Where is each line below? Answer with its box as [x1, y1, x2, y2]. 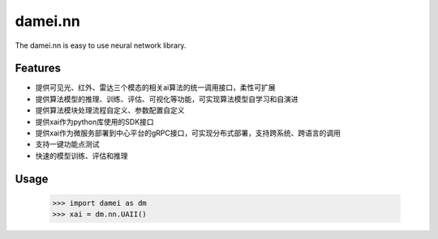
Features [15, 62, 61, 75]
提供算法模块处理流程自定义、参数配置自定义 [35, 105, 185, 115]
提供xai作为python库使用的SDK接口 [35, 117, 154, 126]
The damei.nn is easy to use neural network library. [15, 41, 187, 50]
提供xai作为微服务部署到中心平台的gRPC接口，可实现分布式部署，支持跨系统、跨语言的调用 [35, 128, 341, 138]
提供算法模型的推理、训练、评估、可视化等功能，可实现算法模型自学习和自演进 [35, 94, 298, 104]
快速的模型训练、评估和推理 [35, 151, 128, 160]
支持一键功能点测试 [35, 139, 100, 149]
